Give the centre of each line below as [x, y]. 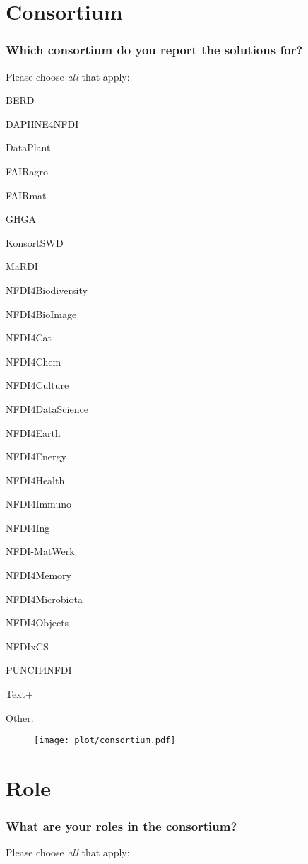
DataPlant [28, 147]
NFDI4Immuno [38, 504]
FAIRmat [26, 195]
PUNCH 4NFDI [39, 670]
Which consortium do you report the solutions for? [154, 50]
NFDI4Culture [37, 385]
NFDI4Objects [37, 623]
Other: [20, 717]
